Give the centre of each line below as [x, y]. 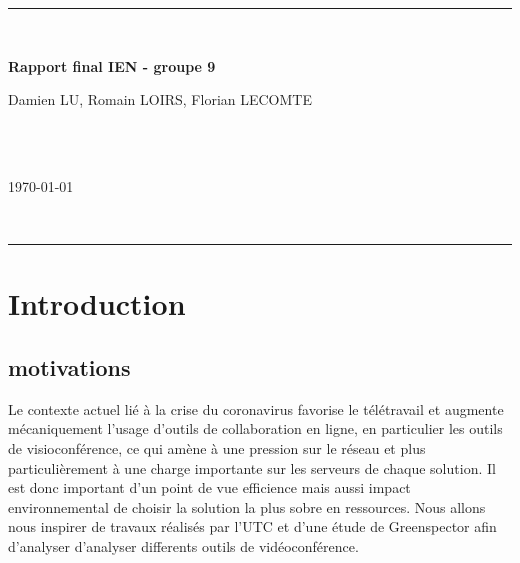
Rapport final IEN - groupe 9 [112, 65]
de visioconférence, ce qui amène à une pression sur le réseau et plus [217, 447]
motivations [69, 366]
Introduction [97, 303]
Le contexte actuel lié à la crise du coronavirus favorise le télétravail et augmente [256, 408]
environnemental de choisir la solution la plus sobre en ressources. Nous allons [247, 506]
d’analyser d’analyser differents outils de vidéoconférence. [183, 545]
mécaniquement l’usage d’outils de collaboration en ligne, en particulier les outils [255, 428]
